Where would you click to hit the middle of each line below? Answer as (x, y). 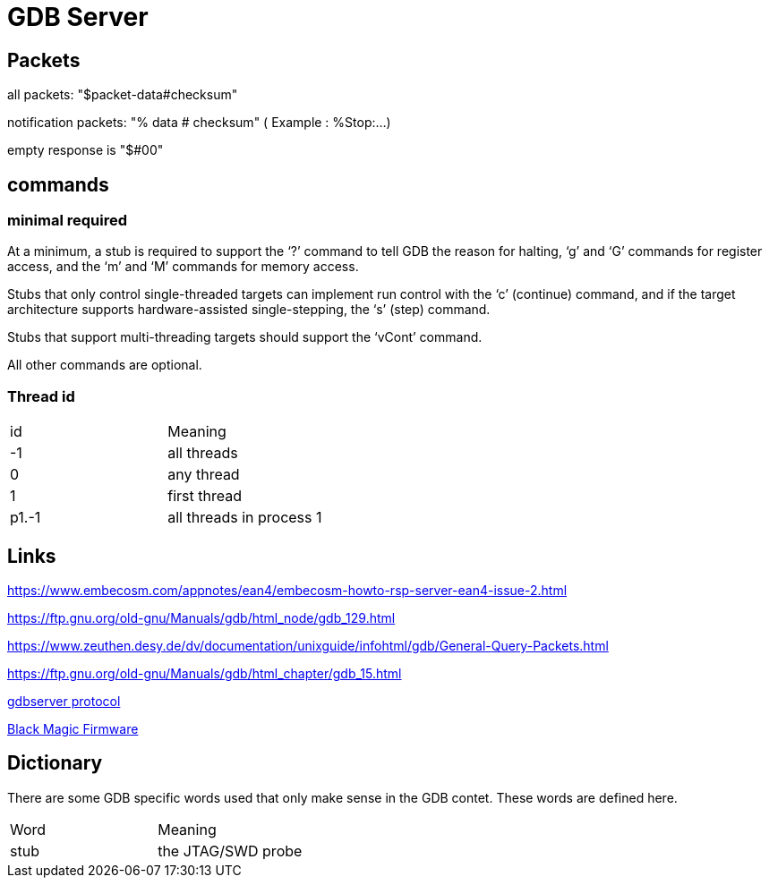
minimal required (67, 221)
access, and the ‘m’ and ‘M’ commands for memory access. (183, 267)
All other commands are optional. (105, 365)
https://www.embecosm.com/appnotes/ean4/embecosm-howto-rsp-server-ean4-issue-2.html (287, 590)
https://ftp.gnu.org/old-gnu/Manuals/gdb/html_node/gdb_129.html (201, 617)
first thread (205, 496)
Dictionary (55, 763)
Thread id (41, 396)
